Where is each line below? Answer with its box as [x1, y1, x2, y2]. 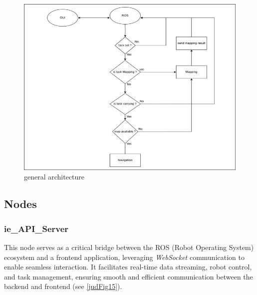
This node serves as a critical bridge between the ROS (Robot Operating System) [4, 242, 254, 252]
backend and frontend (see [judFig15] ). [4, 281, 122, 291]
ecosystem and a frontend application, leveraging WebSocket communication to [4, 251, 245, 262]
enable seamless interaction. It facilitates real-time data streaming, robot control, [4, 261, 252, 272]
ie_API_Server [4, 222, 69, 234]
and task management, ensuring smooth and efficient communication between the [4, 271, 253, 281]
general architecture [24, 171, 85, 182]
